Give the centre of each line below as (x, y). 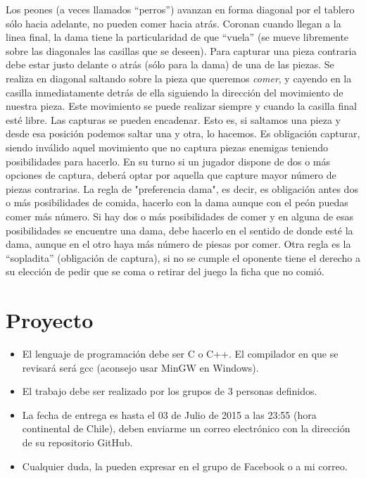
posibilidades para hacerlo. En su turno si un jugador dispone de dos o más (168, 161)
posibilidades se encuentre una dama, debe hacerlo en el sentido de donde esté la (179, 230)
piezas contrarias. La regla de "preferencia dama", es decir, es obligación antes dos (182, 188)
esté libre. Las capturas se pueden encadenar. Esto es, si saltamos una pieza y (173, 119)
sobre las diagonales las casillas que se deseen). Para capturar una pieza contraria (181, 50)
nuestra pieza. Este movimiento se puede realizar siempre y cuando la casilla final (181, 106)
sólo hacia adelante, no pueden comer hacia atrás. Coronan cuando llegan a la (173, 23)
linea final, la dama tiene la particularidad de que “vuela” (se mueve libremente (177, 37)
